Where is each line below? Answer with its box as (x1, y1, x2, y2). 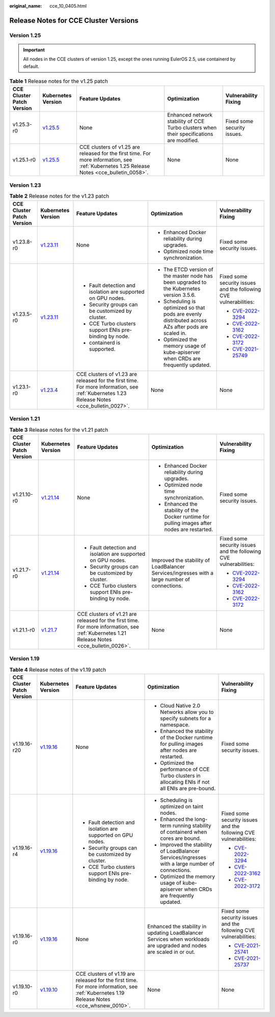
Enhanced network (167, 111, 213, 118)
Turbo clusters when (167, 124, 217, 131)
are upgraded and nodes (147, 942, 207, 949)
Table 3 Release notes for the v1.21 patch (9, 426, 108, 433)
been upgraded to (163, 278, 207, 286)
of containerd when (160, 828, 207, 835)
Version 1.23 (9, 181, 41, 188)
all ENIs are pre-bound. (160, 784, 216, 792)
